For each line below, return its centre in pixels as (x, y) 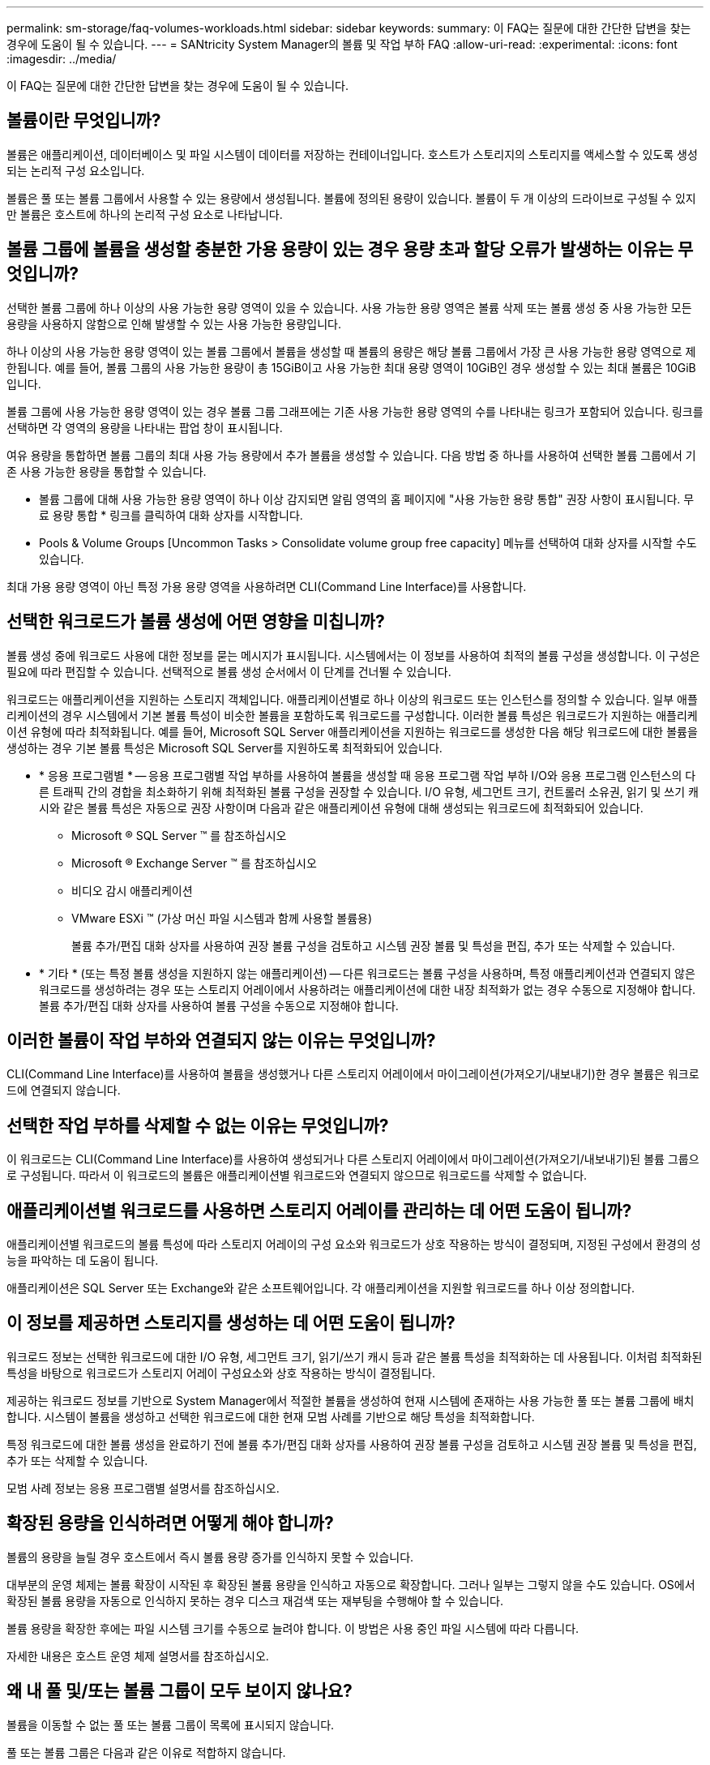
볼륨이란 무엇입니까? (84, 121)
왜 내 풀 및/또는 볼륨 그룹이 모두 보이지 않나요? (180, 1691)
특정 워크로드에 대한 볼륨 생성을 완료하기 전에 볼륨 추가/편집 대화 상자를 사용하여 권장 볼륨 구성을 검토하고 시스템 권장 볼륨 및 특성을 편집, (352, 1444)
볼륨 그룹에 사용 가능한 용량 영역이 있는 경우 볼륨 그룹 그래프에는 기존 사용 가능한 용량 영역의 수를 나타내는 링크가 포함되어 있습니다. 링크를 (355, 411)
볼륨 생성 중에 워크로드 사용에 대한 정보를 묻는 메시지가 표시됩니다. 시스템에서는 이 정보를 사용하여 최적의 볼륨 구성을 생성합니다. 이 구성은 (353, 655)
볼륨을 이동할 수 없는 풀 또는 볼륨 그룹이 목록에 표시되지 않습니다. (171, 1724)
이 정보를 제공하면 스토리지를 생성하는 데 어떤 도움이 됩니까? (231, 1323)
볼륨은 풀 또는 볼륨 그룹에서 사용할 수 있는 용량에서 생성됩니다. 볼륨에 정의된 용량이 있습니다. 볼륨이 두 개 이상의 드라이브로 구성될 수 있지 (351, 198)
